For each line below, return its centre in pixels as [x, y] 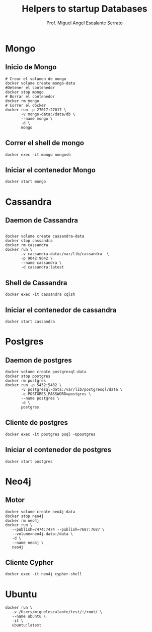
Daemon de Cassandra [42, 220]
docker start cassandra [30, 322]
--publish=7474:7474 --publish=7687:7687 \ [58, 529]
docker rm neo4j [22, 521]
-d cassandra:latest [43, 267]
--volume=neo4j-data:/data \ [42, 534]
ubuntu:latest [27, 625]
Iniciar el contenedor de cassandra [61, 310]
